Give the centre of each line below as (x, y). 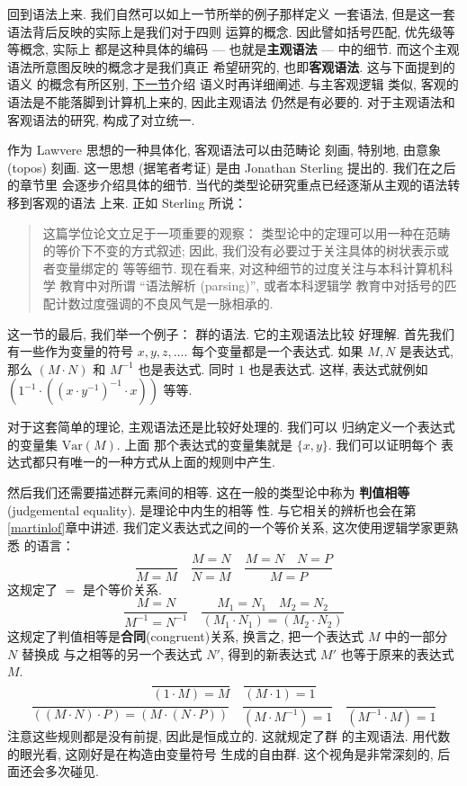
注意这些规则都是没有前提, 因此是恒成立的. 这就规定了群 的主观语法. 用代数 (229, 735)
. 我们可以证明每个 (382, 444)
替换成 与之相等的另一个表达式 (112, 653)
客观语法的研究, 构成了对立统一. (101, 119)
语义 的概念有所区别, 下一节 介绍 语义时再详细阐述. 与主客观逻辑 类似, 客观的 (233, 84)
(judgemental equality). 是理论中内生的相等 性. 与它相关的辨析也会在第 (212, 509)
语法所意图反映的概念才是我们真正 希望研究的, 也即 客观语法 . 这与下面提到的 (231, 66)
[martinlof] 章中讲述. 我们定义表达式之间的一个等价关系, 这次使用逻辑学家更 (227, 527)
